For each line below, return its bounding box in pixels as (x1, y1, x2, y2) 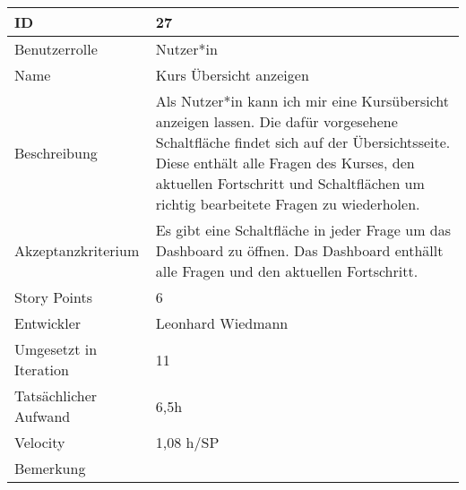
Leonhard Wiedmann (155, 313, 289, 333)
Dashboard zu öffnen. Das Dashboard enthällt (155, 240, 444, 261)
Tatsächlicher (14, 385, 98, 406)
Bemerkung (14, 458, 86, 478)
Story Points (14, 287, 93, 307)
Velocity (14, 432, 65, 452)
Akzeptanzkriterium (14, 240, 140, 261)
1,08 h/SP (155, 432, 220, 452)
